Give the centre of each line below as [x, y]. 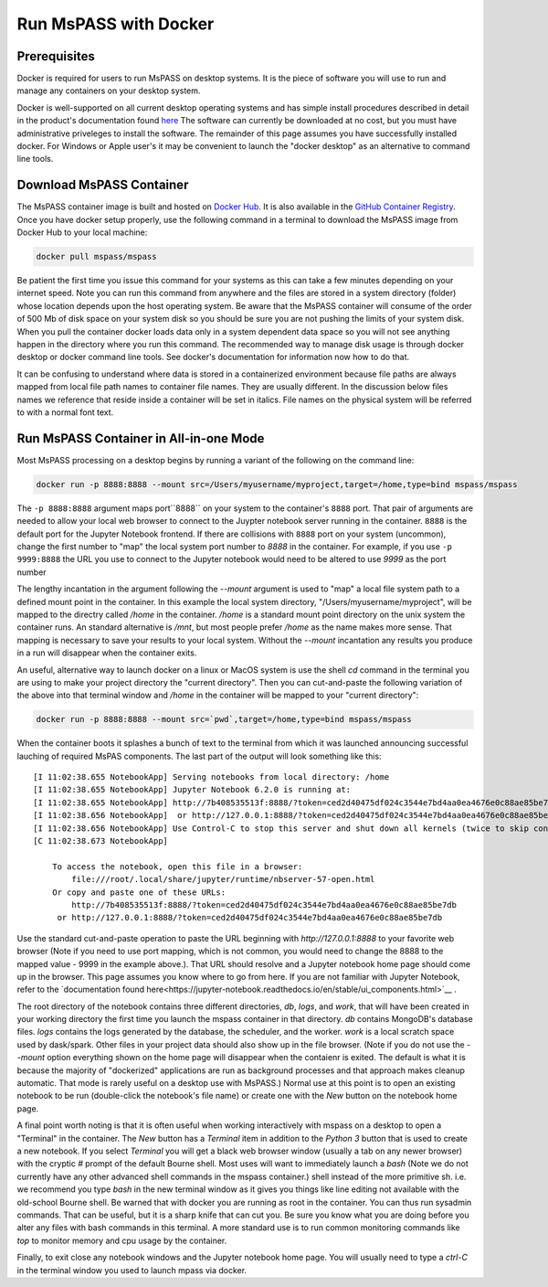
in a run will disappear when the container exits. [107, 653]
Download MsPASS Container [103, 185]
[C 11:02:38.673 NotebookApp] [101, 841]
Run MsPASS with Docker [116, 24]
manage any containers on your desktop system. [109, 90]
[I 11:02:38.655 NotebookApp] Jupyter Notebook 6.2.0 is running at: [192, 790]
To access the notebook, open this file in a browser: [177, 867]
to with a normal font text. [65, 412]
